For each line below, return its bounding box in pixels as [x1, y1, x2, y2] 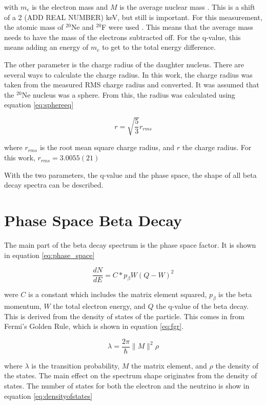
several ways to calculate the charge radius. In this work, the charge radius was [4, 69, 253, 80]
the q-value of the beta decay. [156, 301, 249, 311]
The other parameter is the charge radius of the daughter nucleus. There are [4, 59, 244, 69]
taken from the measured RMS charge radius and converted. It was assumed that [4, 79, 259, 90]
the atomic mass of [4, 22, 64, 32]
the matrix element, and [131, 360, 207, 371]
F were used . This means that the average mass [101, 22, 253, 32]
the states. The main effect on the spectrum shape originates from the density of [4, 370, 257, 381]
